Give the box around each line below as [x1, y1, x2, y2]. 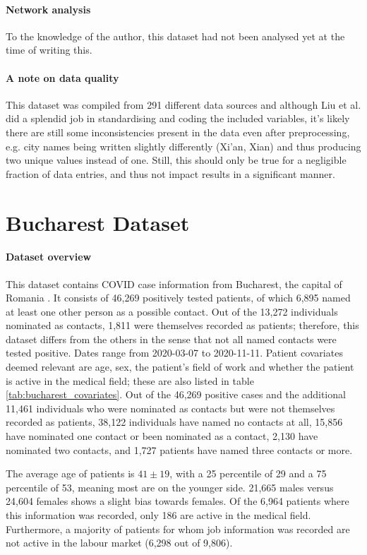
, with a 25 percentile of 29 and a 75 [169, 466, 327, 481]
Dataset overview [6, 249, 92, 264]
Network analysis [6, 1, 91, 16]
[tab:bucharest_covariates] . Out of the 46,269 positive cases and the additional [6, 387, 346, 402]
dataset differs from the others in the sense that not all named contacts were [6, 331, 337, 346]
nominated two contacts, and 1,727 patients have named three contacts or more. [6, 442, 353, 457]
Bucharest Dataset [6, 208, 190, 237]
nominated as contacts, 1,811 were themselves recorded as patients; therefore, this [6, 318, 359, 333]
